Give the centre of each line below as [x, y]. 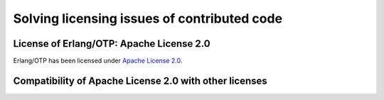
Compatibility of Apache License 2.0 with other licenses [140, 80]
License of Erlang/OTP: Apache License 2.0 [112, 44]
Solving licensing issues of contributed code [148, 18]
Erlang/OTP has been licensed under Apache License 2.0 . [98, 61]
